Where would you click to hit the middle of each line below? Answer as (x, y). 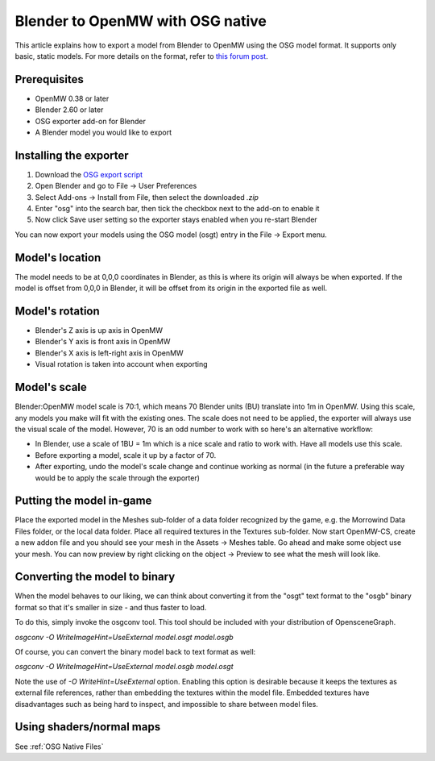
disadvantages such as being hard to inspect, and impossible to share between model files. (166, 704)
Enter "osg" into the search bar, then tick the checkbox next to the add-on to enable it (177, 209)
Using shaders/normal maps (88, 727)
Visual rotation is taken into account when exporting (122, 364)
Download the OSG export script (89, 174)
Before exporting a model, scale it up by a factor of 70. (126, 455)
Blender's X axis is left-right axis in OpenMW (110, 353)
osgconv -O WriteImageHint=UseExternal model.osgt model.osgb (124, 637)
